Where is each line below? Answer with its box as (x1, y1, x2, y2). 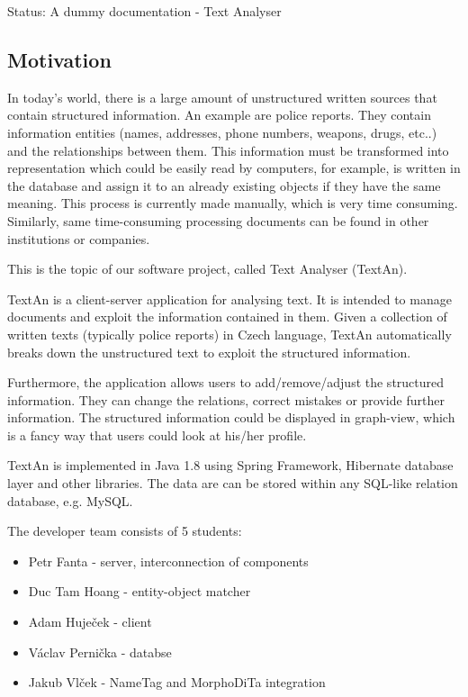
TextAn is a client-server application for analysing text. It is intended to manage (7, 289, 452, 308)
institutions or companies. (7, 229, 150, 248)
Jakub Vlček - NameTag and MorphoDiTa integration (28, 673, 326, 692)
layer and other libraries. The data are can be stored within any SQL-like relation (7, 474, 458, 493)
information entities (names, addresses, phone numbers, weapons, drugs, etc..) (7, 122, 437, 141)
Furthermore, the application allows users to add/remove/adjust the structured (7, 373, 445, 392)
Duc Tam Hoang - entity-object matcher (28, 582, 251, 601)
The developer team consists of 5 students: (7, 521, 242, 540)
